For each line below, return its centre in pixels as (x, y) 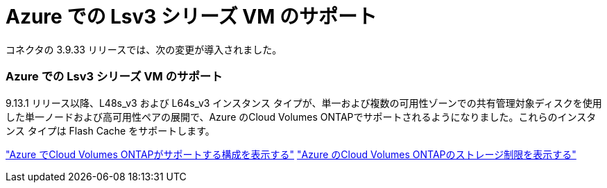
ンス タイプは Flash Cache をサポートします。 (110, 130)
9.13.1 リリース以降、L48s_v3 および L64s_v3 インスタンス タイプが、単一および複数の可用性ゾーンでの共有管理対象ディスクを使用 (304, 103)
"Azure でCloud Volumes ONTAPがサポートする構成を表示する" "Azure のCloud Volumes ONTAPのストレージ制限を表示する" (291, 154)
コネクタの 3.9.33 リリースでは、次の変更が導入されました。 (144, 49)
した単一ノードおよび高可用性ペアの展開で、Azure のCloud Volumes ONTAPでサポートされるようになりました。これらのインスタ (301, 117)
